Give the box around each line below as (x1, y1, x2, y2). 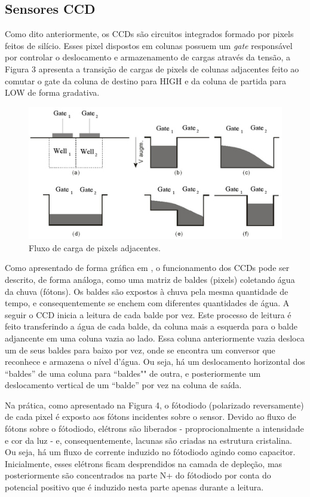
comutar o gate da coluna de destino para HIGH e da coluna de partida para (5, 74, 286, 87)
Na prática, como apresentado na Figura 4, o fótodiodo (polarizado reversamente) (5, 398, 304, 411)
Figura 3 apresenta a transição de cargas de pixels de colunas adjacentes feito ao (5, 62, 299, 75)
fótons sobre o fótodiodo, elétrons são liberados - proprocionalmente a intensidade (5, 422, 304, 435)
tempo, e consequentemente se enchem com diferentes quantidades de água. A (5, 297, 290, 309)
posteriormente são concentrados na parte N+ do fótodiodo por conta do (5, 469, 271, 481)
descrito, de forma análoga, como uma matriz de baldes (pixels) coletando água (5, 273, 295, 285)
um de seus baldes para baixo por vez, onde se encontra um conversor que (5, 343, 275, 356)
